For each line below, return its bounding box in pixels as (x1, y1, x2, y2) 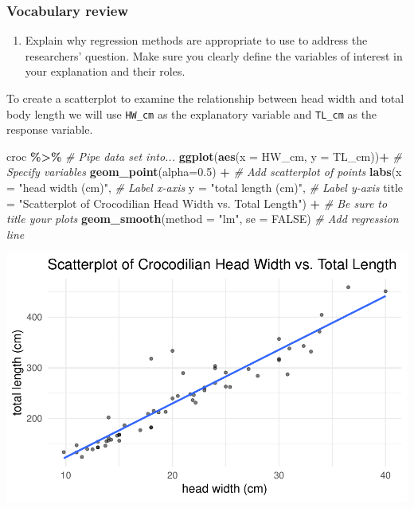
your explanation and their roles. (25, 63, 186, 80)
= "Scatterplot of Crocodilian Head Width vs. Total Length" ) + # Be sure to (6, 194, 388, 211)
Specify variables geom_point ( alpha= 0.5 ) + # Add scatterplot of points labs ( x (6, 163, 402, 180)
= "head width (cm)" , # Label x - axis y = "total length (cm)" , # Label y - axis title (6, 179, 404, 196)
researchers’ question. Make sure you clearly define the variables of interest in (25, 47, 403, 64)
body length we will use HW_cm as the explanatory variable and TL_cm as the (6, 105, 377, 122)
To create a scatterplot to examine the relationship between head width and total (6, 90, 404, 106)
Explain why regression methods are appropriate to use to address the (25, 32, 368, 49)
